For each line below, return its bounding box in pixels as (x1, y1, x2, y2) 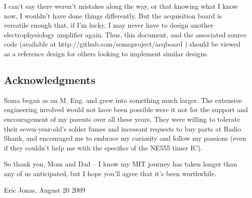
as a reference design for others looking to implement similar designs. (4, 48, 209, 58)
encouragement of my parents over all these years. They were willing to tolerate (4, 114, 240, 124)
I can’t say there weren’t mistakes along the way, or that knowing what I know (4, 1, 238, 11)
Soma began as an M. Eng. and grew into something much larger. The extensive (4, 95, 242, 105)
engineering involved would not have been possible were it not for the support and (4, 104, 248, 115)
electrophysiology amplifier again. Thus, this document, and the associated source (4, 29, 247, 39)
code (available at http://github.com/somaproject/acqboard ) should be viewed (4, 39, 240, 49)
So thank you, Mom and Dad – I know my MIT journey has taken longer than (4, 159, 237, 169)
